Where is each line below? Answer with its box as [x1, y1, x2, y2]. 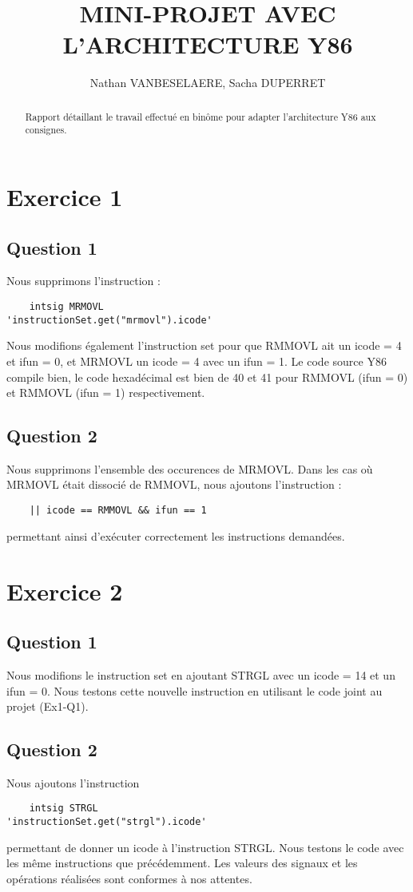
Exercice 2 [6, 574, 123, 607]
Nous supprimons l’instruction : [6, 272, 161, 289]
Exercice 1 [6, 180, 123, 213]
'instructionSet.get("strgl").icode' [6, 816, 207, 828]
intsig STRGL [29, 803, 98, 815]
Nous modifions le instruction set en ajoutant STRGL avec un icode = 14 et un [6, 666, 395, 683]
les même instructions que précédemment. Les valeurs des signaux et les [6, 854, 358, 871]
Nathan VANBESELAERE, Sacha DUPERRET [89, 74, 326, 91]
